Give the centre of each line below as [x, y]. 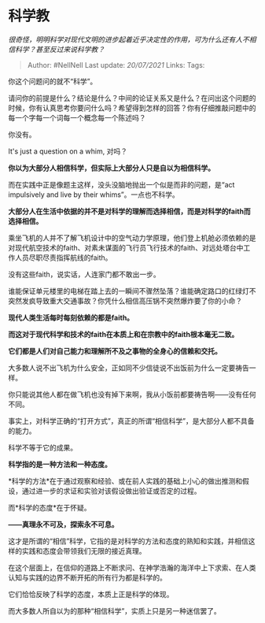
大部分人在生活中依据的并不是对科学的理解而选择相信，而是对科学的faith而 [130, 211]
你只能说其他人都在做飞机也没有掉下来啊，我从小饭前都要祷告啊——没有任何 [132, 394]
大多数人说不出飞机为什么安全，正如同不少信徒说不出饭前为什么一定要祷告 [129, 368]
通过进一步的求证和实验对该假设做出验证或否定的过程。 [111, 491]
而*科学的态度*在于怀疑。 [50, 507]
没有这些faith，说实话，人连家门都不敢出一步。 [85, 274]
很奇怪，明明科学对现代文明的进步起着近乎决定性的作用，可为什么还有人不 [129, 39]
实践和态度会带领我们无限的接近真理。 [84, 551]
